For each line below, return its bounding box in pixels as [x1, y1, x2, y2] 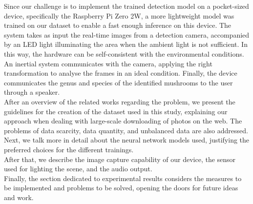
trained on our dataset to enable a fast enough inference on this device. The [4, 20, 232, 30]
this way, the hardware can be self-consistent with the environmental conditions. [4, 48, 244, 59]
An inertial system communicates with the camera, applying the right [4, 58, 212, 68]
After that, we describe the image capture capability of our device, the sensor [4, 154, 236, 164]
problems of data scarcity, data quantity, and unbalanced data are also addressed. [4, 125, 248, 135]
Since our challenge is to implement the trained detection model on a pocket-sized [4, 1, 249, 11]
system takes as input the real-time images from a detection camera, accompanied [4, 29, 250, 40]
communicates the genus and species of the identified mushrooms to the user [4, 77, 233, 87]
